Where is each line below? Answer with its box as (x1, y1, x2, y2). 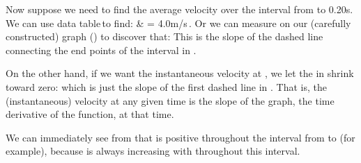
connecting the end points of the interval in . (6, 42, 197, 57)
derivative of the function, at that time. (6, 107, 174, 121)
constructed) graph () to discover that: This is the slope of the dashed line (6, 29, 323, 44)
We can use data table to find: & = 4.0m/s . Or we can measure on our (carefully (6, 15, 351, 30)
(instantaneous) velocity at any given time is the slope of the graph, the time (6, 93, 335, 108)
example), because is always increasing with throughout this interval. (6, 144, 300, 158)
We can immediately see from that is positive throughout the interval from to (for (6, 130, 355, 144)
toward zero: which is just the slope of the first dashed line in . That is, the (6, 79, 328, 94)
